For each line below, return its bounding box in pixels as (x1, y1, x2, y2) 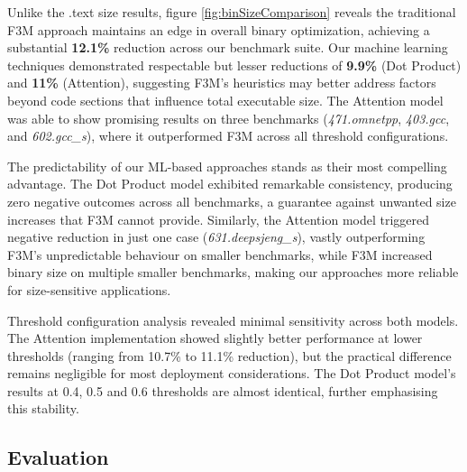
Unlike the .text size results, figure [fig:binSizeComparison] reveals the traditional (7, 3, 456, 21)
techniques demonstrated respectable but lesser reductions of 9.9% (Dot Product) (7, 55, 462, 74)
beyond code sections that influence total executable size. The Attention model (7, 90, 444, 109)
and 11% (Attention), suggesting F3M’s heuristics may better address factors (7, 73, 436, 92)
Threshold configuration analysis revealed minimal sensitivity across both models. (7, 310, 459, 329)
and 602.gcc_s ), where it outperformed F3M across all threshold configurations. (7, 126, 449, 145)
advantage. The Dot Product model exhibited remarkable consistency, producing (7, 174, 453, 193)
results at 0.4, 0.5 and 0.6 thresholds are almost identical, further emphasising (7, 381, 438, 400)
